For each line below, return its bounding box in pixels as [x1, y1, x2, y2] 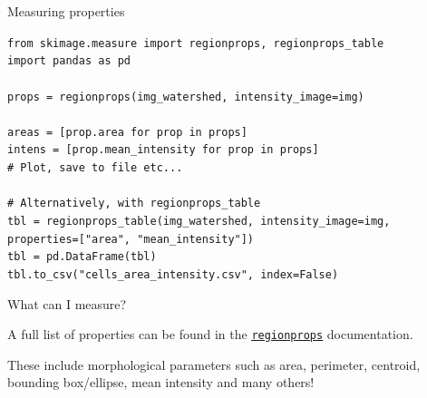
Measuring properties [7, 2, 125, 20]
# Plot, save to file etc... [7, 161, 183, 175]
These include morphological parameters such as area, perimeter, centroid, [7, 354, 421, 374]
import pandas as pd [7, 54, 131, 68]
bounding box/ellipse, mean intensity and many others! [7, 373, 315, 392]
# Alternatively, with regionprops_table [7, 197, 261, 210]
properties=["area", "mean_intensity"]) [7, 232, 255, 246]
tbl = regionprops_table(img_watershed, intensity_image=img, [7, 214, 391, 228]
